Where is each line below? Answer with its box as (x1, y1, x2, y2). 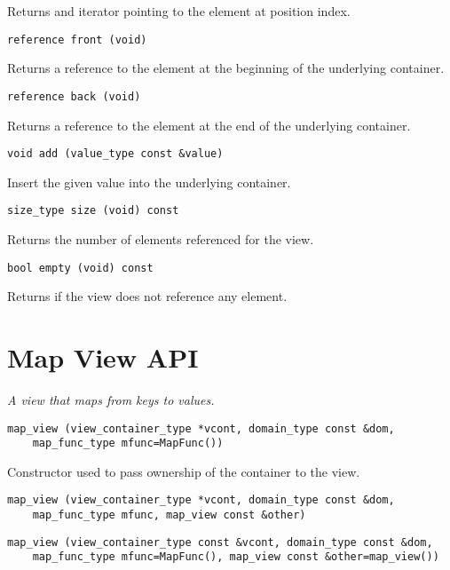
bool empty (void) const (7, 261, 154, 274)
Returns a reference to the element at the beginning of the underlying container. (7, 59, 445, 77)
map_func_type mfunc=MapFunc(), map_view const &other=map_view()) (32, 550, 439, 564)
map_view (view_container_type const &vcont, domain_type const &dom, (7, 535, 433, 549)
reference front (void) (7, 33, 147, 46)
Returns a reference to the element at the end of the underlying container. (7, 115, 411, 134)
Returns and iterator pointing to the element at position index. (7, 2, 351, 20)
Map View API (7, 339, 199, 376)
